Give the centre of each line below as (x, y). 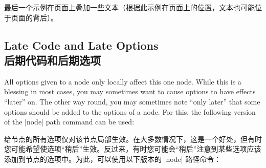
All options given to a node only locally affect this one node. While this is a (123, 81)
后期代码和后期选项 (52, 60)
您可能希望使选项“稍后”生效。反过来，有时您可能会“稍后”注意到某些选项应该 (133, 149)
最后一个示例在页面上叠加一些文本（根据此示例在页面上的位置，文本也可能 (129, 7)
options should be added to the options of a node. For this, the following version (130, 111)
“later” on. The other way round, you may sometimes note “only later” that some (132, 101)
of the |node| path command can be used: (69, 122)
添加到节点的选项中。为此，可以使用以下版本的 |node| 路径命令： (113, 159)
